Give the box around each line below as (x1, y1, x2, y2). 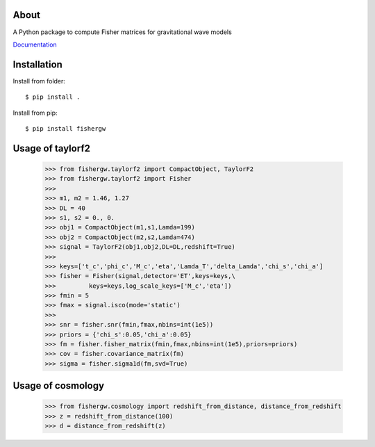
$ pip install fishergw (25, 124, 106, 132)
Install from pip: (12, 108, 58, 117)
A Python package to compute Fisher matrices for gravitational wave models (12, 28, 232, 36)
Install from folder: (12, 76, 66, 85)
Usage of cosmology (12, 380, 104, 392)
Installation (12, 58, 62, 70)
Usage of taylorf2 (12, 143, 90, 154)
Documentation (12, 40, 57, 49)
